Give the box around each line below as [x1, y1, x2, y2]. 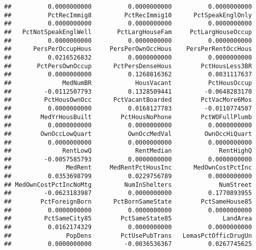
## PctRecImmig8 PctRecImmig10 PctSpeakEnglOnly [4, 11, 252, 19]
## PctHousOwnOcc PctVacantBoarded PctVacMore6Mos [4, 96, 252, 104]
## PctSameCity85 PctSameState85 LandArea [4, 215, 252, 223]
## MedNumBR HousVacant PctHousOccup [4, 79, 252, 87]
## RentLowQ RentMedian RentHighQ [4, 147, 252, 155]
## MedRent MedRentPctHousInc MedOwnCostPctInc [4, 164, 252, 172]
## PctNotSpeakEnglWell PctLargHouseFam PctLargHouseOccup [4, 28, 252, 36]
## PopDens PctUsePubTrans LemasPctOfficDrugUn [4, 232, 252, 239]
